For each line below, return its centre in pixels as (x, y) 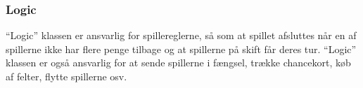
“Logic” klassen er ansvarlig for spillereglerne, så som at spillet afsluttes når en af (181, 35)
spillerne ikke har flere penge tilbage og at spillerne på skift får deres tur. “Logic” (181, 49)
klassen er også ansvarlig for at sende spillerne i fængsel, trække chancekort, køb (178, 63)
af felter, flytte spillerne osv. (66, 76)
